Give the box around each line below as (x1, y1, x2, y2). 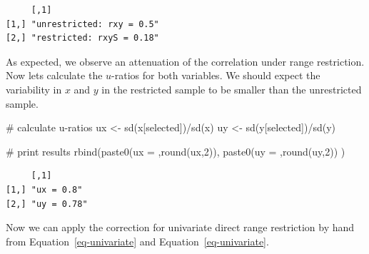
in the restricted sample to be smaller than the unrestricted (101, 81, 362, 96)
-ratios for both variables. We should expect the (111, 68, 320, 83)
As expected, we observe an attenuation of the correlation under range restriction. (6, 54, 365, 68)
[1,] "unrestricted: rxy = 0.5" (6, 19, 159, 29)
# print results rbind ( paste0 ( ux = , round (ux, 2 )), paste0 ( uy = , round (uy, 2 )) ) (6, 143, 345, 158)
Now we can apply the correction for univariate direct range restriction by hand (6, 220, 355, 235)
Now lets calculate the (6, 68, 103, 83)
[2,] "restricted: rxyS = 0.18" (6, 33, 159, 44)
